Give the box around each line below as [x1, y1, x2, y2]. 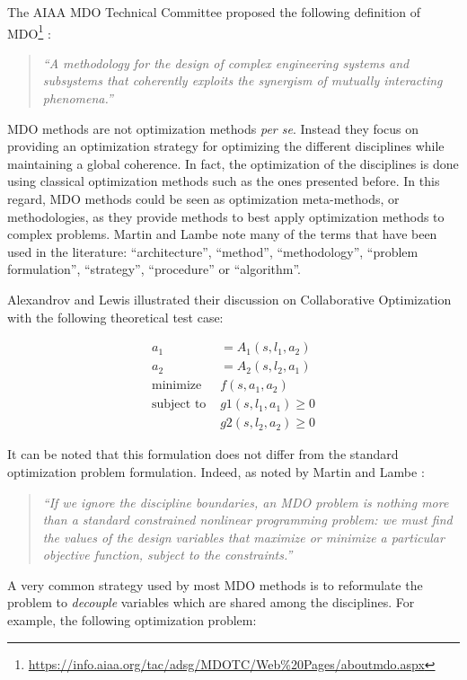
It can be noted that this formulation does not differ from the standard [7, 445, 399, 464]
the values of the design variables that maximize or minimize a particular [42, 527, 445, 546]
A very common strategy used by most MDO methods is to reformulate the [7, 575, 423, 594]
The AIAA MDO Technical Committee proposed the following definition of [7, 3, 420, 21]
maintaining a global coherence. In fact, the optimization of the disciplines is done [7, 154, 459, 172]
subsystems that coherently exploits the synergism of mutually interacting [42, 71, 443, 90]
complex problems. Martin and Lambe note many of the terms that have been [7, 225, 437, 243]
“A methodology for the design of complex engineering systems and [42, 53, 410, 72]
